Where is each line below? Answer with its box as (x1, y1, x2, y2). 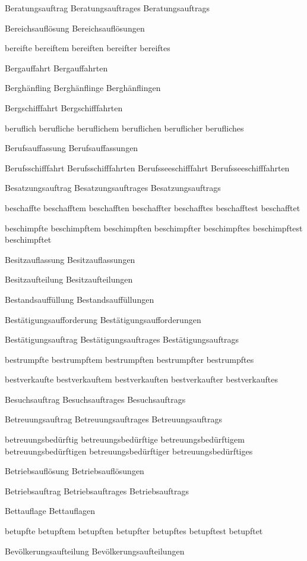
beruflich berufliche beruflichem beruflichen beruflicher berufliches (5, 121, 244, 134)
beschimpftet (5, 233, 52, 246)
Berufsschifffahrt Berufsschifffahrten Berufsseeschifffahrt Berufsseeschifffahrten (5, 161, 290, 174)
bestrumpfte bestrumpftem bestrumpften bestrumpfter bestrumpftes (5, 353, 254, 365)
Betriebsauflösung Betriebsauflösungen (5, 465, 144, 477)
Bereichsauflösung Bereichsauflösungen (5, 21, 145, 34)
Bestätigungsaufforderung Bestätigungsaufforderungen (5, 313, 201, 325)
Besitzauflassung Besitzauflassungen (5, 253, 135, 265)
